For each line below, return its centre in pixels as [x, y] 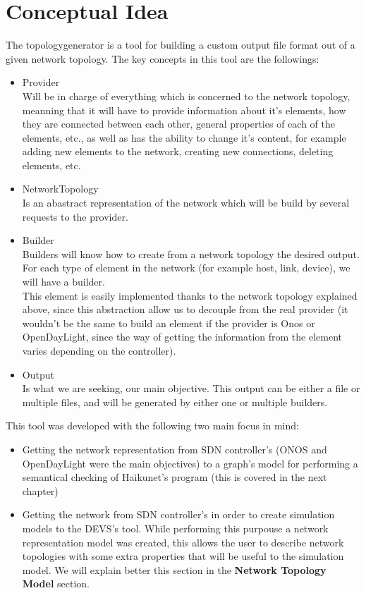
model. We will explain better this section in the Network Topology [174, 569]
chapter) [40, 490]
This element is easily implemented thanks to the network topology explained [190, 295]
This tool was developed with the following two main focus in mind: [152, 426]
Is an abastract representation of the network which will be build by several [186, 203]
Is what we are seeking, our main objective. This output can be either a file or [191, 388]
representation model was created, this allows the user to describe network [183, 542]
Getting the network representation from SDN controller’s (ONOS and [175, 449]
